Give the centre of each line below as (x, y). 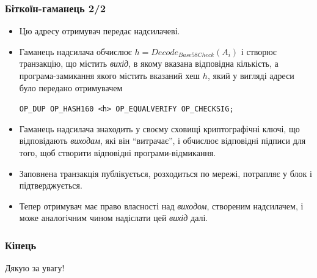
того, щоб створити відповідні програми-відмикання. (118, 153)
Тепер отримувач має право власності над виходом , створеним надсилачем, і (161, 205)
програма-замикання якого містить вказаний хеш (110, 75)
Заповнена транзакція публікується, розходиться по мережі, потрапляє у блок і (166, 173)
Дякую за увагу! (35, 268)
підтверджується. (51, 185)
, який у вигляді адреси (251, 75)
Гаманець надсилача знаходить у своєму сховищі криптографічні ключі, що (159, 128)
